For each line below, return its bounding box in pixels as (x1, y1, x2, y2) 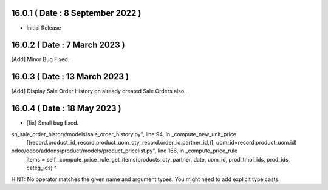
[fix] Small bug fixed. (26, 119, 79, 126)
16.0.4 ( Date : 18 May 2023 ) (11, 103, 121, 114)
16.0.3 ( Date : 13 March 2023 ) (11, 71, 129, 82)
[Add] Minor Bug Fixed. (11, 56, 70, 63)
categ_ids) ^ (26, 164, 57, 172)
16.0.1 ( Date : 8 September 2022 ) (11, 8, 142, 18)
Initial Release (26, 24, 61, 31)
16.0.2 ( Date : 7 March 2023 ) (11, 40, 125, 50)
